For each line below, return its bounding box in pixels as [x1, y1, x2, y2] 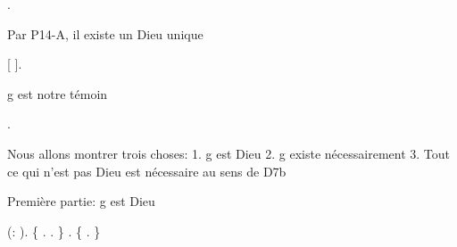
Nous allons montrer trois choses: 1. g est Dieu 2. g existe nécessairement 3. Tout [7, 144, 451, 162]
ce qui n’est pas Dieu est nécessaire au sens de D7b [7, 161, 287, 180]
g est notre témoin [7, 84, 108, 103]
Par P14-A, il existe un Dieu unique [7, 24, 204, 43]
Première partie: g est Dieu [7, 192, 155, 210]
